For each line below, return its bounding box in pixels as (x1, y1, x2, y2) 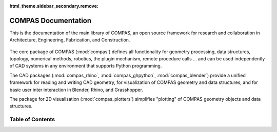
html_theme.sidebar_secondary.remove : (9, 3, 98, 9)
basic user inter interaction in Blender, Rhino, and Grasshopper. (9, 86, 144, 93)
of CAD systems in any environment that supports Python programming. (9, 63, 162, 69)
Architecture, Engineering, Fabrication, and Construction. (9, 37, 130, 43)
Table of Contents (9, 116, 55, 123)
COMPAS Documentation (9, 16, 92, 25)
